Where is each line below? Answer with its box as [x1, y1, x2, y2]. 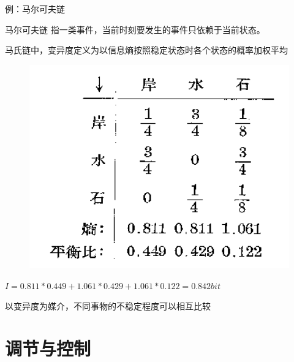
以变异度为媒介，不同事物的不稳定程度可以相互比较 [5, 300, 211, 312]
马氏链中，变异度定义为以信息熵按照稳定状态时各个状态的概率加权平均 [5, 43, 288, 56]
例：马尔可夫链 [5, 2, 65, 15]
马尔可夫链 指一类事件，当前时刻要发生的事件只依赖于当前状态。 [5, 23, 265, 36]
